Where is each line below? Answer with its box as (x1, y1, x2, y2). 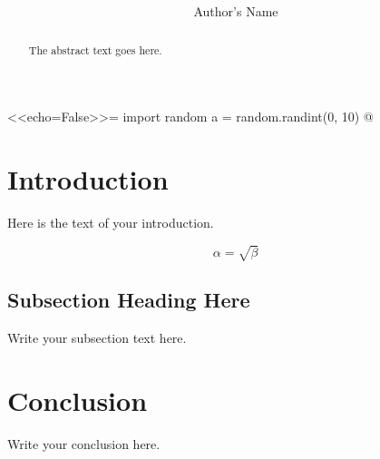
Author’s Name (193, 2, 278, 21)
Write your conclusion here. (7, 435, 161, 454)
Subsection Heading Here (7, 286, 250, 314)
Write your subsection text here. (7, 328, 187, 347)
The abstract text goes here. (28, 42, 162, 57)
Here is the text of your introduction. (7, 212, 214, 231)
